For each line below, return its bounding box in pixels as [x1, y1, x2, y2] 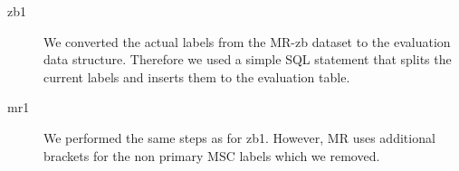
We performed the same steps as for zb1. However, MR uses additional [43, 128, 435, 147]
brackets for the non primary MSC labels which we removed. [43, 146, 380, 165]
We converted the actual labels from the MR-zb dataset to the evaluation [43, 32, 451, 51]
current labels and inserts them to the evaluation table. [43, 67, 350, 86]
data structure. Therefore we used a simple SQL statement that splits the [43, 50, 452, 69]
